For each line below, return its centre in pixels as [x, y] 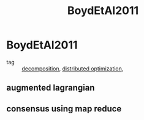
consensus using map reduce [64, 109]
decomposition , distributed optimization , [73, 69]
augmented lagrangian [51, 88]
